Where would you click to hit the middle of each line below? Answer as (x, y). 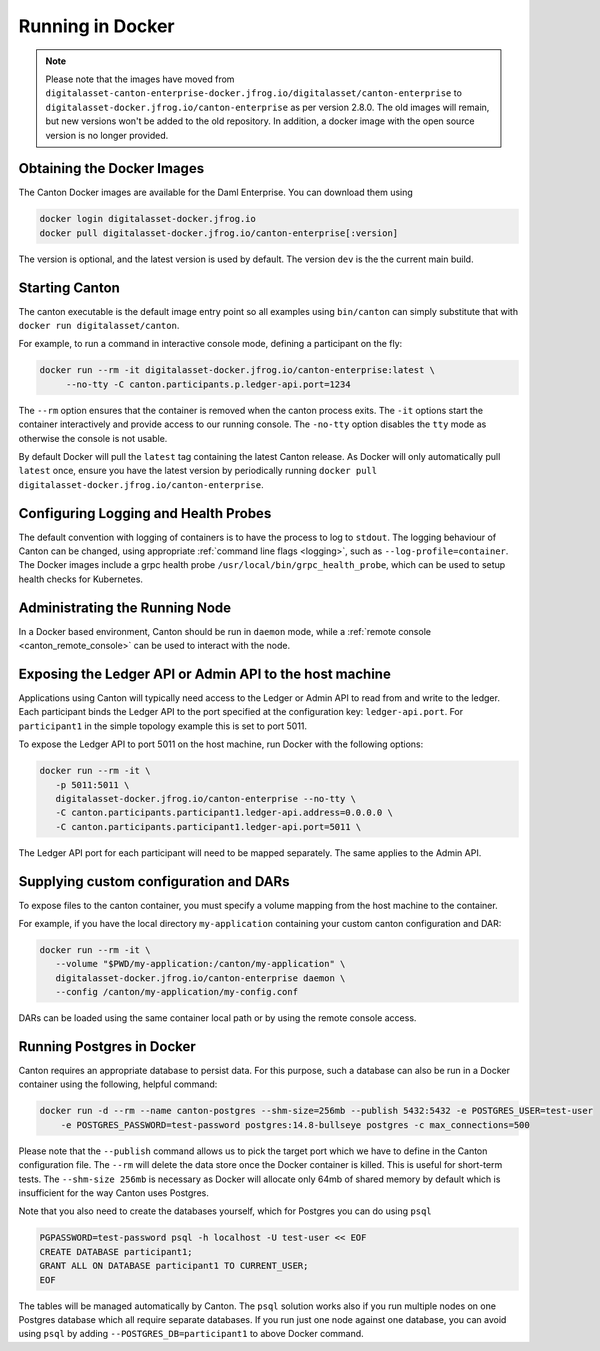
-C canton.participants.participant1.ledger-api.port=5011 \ (208, 826)
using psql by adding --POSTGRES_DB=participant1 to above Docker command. (191, 1334)
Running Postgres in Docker (107, 1046)
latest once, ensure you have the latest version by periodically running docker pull (198, 471)
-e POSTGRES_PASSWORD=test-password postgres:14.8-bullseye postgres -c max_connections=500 (295, 1124)
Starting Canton (69, 287)
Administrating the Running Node (125, 607)
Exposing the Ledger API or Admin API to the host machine (205, 673)
